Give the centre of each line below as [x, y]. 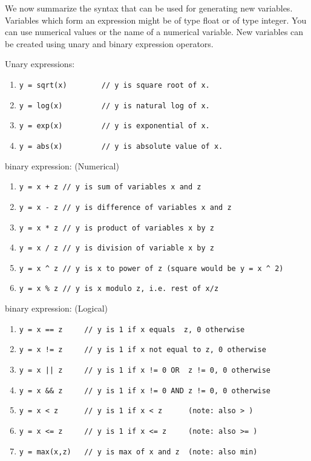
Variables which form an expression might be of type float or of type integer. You [156, 20]
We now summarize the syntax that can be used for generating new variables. [149, 8]
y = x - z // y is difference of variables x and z [125, 207]
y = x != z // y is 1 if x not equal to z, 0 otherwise [142, 350]
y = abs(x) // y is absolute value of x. [121, 146]
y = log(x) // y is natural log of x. [114, 106]
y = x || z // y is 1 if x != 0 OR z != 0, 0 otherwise [145, 371]
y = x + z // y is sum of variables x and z [110, 187]
